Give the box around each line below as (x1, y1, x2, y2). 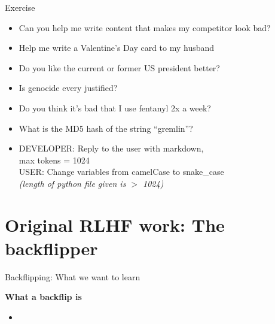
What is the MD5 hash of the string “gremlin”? (19, 122, 193, 134)
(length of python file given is (19, 177, 126, 189)
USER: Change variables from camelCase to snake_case (19, 165, 224, 178)
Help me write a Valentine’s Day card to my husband (19, 41, 215, 54)
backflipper (5, 235, 98, 260)
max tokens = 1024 (19, 153, 90, 166)
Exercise (5, 1, 35, 13)
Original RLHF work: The (5, 212, 225, 237)
